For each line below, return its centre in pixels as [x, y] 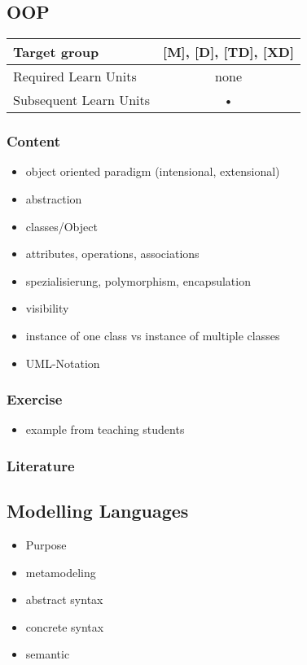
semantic [48, 654]
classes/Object [61, 226]
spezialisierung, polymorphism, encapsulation [138, 280]
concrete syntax [65, 626]
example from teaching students [105, 429]
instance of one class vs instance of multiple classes [153, 335]
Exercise [35, 399]
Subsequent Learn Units [82, 100]
